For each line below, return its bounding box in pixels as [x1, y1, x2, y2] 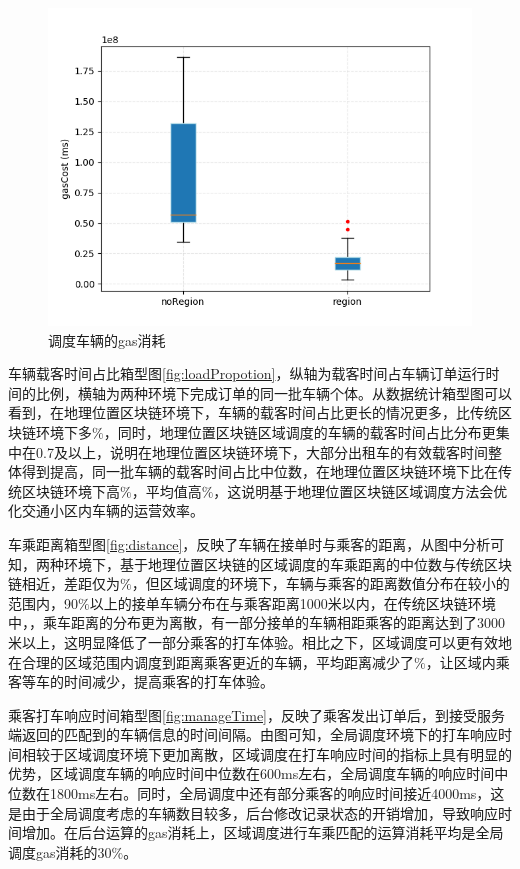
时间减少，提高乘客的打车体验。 [63, 671, 274, 692]
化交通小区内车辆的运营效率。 [8, 500, 204, 521]
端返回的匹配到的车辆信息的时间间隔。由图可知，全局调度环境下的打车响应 [8, 724, 498, 745]
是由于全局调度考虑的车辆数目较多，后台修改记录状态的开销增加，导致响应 [8, 802, 498, 823]
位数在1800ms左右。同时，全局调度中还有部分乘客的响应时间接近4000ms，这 [8, 783, 505, 804]
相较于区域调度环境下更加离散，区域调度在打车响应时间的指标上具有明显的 [21, 743, 512, 764]
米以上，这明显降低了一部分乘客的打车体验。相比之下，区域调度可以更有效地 [8, 631, 512, 652]
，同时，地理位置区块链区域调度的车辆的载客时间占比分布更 [103, 421, 496, 442]
